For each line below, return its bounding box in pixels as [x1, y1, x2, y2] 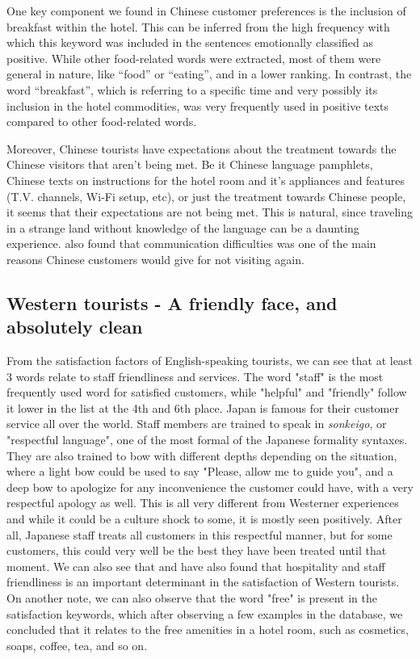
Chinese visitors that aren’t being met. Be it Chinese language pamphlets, [6, 156, 373, 173]
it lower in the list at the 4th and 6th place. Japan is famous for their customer [6, 399, 399, 416]
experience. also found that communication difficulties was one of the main [6, 235, 376, 252]
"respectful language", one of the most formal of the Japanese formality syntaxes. [6, 431, 408, 448]
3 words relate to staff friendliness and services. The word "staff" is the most [6, 367, 384, 384]
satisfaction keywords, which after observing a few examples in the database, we [6, 605, 403, 622]
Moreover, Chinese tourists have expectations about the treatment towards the [6, 140, 397, 157]
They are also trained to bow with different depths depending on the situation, [6, 447, 397, 464]
